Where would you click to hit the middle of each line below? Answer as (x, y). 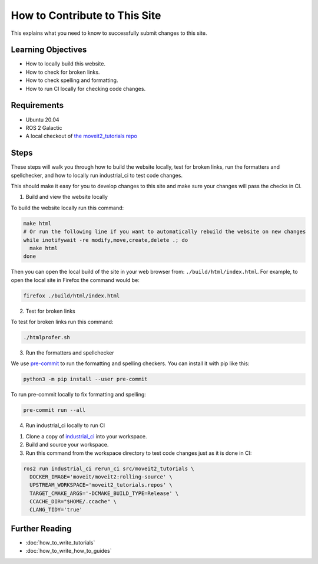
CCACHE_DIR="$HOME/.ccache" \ (73, 502)
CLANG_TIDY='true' (56, 510)
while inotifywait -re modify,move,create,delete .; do (106, 240)
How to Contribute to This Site (86, 15)
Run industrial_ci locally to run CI (65, 425)
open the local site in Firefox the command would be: (75, 280)
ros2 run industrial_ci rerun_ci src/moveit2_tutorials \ (109, 468)
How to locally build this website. (66, 64)
